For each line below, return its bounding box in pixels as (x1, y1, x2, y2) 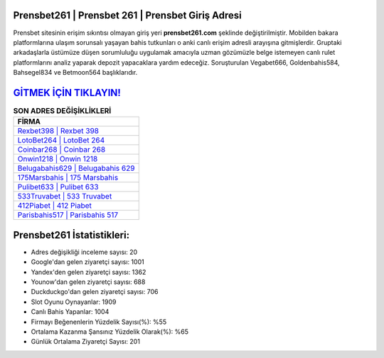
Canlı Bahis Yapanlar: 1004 (31, 307, 110, 316)
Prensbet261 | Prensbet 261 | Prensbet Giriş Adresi (13, 9, 242, 21)
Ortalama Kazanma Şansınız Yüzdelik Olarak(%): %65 (31, 327, 188, 336)
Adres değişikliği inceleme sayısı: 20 (31, 248, 138, 256)
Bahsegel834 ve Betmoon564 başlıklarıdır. (13, 68, 138, 77)
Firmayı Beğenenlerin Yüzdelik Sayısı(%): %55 (31, 317, 167, 326)
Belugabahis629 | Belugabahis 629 (17, 164, 135, 174)
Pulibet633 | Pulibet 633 (17, 182, 99, 192)
